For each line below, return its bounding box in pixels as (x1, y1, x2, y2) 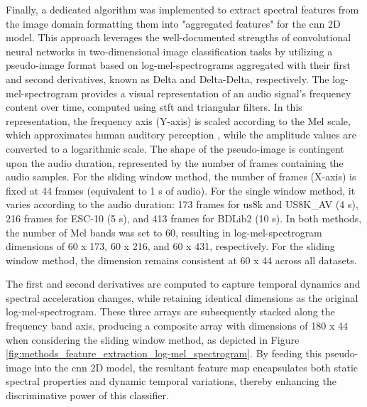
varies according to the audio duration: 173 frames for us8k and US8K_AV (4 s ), (6, 197, 358, 212)
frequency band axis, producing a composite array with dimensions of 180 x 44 (6, 318, 348, 333)
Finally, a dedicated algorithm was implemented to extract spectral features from (6, 2, 359, 16)
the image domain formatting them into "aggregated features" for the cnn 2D (6, 16, 341, 31)
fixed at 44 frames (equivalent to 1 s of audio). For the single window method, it (6, 183, 356, 197)
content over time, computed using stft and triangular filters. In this (6, 99, 302, 114)
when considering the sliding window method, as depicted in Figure (6, 332, 300, 347)
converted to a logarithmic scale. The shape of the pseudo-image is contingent (6, 141, 344, 156)
